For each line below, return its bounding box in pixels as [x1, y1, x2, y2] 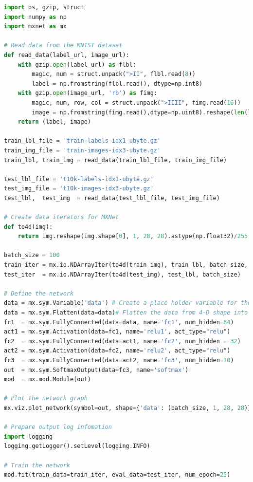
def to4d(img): [4, 223, 53, 230]
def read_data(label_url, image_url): [4, 51, 129, 58]
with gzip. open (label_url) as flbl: [18, 61, 137, 68]
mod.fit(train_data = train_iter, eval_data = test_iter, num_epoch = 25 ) [4, 471, 231, 479]
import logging [4, 433, 53, 440]
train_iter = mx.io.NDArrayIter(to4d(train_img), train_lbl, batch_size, [4, 261, 248, 269]
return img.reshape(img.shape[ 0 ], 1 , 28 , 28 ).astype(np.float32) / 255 [18, 233, 248, 240]
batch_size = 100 [4, 252, 60, 259]
